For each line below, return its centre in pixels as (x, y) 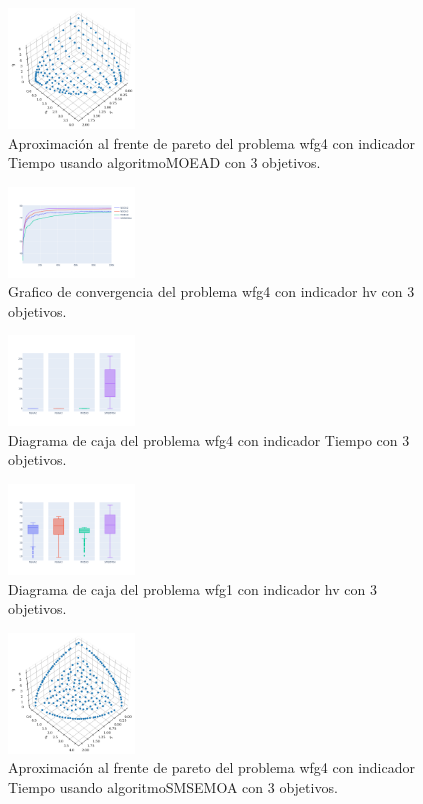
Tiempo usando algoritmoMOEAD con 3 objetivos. (164, 162)
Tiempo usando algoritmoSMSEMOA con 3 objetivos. (173, 786)
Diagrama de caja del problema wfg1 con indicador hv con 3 (192, 588)
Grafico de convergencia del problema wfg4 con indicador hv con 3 (211, 291)
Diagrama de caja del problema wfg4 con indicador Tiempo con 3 (209, 439)
